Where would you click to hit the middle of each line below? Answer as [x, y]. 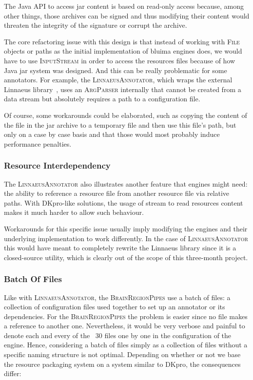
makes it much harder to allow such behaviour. [74, 212]
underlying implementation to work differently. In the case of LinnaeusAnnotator [126, 238]
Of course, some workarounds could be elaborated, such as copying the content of [126, 115]
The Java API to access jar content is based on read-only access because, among [124, 6]
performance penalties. [38, 143]
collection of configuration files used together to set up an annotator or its [115, 307]
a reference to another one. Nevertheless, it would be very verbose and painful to [125, 326]
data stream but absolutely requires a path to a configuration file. [102, 99]
